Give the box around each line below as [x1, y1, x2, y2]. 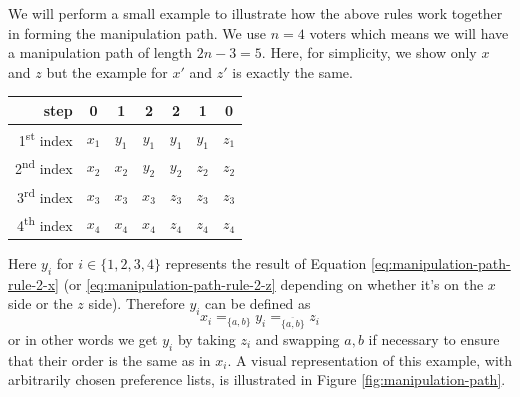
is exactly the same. [232, 61, 353, 82]
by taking [177, 328, 236, 349]
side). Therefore [88, 293, 185, 314]
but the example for [46, 61, 168, 82]
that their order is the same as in [8, 349, 211, 370]
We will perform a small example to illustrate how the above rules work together [8, 3, 503, 23]
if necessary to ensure [368, 328, 500, 349]
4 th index [16, 212, 73, 235]
